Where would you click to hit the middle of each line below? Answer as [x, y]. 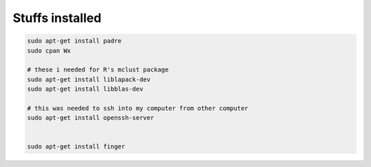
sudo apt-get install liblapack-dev [89, 79]
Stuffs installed [57, 18]
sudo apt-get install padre [74, 41]
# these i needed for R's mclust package [98, 70]
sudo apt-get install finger [76, 147]
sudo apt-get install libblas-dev [85, 89]
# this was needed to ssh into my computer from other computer [138, 108]
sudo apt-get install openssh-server [91, 118]
